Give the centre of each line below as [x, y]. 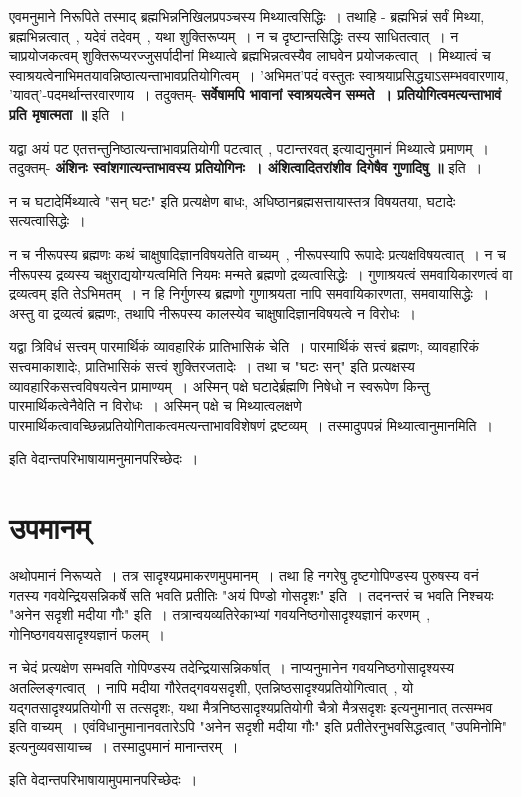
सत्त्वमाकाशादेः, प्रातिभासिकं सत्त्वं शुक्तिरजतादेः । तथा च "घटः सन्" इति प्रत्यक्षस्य [212, 365]
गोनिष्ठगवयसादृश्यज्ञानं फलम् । [87, 633]
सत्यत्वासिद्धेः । [47, 220]
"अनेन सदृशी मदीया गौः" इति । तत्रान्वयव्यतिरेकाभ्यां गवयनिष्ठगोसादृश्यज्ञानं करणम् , [220, 614]
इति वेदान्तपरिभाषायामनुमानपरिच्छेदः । [104, 458]
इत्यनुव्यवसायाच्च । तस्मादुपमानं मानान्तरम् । [124, 745]
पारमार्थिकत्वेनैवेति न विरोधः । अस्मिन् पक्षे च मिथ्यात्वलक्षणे [155, 405]
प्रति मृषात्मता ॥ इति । [67, 113]
